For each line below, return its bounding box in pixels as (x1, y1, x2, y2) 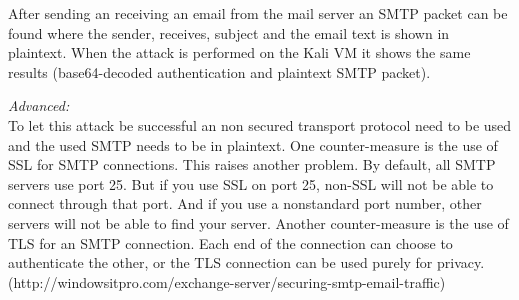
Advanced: (8, 95, 70, 116)
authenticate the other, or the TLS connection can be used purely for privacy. (8, 252, 485, 273)
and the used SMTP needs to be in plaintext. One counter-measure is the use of (8, 134, 498, 155)
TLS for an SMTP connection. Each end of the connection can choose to (8, 232, 453, 253)
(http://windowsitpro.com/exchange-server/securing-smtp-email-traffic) (8, 271, 446, 292)
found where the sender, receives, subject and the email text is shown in (8, 22, 450, 43)
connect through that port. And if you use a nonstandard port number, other (8, 193, 482, 214)
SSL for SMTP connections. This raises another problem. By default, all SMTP (8, 154, 496, 175)
